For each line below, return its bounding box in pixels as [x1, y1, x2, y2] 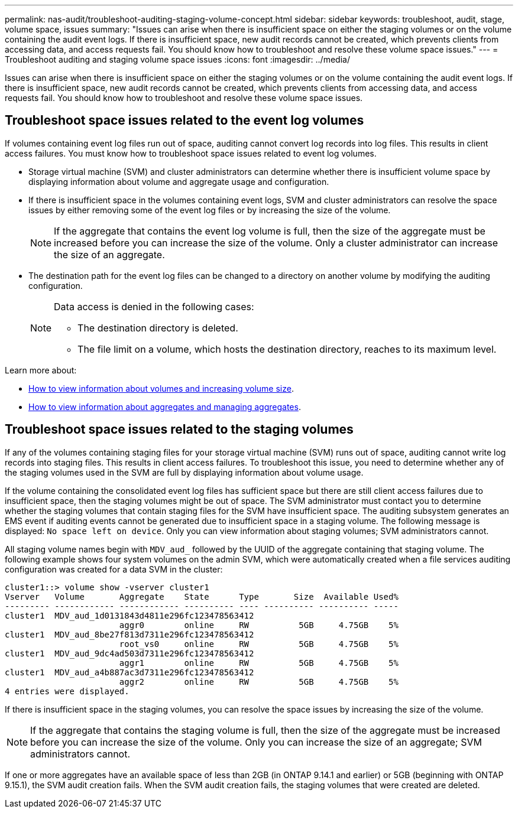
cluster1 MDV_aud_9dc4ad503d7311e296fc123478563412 [5, 648, 254, 658]
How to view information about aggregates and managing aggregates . [28, 401, 301, 412]
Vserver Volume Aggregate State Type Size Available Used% [5, 591, 399, 601]
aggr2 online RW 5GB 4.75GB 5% [119, 677, 399, 687]
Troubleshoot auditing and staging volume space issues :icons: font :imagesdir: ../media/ [5, 54, 350, 64]
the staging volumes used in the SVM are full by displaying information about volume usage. [5, 467, 364, 477]
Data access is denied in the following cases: [54, 300, 254, 313]
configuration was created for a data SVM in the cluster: [5, 564, 223, 574]
